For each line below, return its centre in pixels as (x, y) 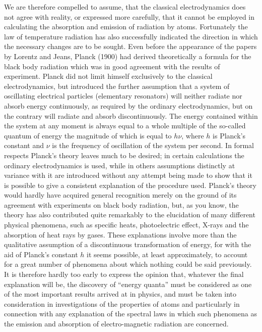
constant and (24, 145)
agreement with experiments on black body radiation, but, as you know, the (121, 204)
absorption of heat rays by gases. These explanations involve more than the (120, 234)
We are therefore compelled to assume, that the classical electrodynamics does (125, 7)
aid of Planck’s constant (41, 254)
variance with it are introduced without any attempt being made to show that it (128, 175)
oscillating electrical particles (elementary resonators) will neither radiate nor (123, 96)
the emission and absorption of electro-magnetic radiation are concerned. (116, 323)
